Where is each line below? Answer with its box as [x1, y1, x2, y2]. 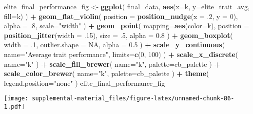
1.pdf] [4, 103, 25, 110]
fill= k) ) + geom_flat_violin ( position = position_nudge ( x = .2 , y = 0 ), [4, 11, 238, 21]
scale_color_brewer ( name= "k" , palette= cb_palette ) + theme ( [4, 68, 209, 78]
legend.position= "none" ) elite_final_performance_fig [4, 77, 165, 88]
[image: [4, 95, 29, 102]
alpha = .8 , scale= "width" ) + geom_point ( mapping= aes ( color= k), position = [4, 20, 250, 31]
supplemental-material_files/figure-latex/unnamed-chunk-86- [32, 95, 234, 102]
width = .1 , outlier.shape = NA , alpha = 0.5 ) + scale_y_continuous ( [4, 39, 225, 50]
